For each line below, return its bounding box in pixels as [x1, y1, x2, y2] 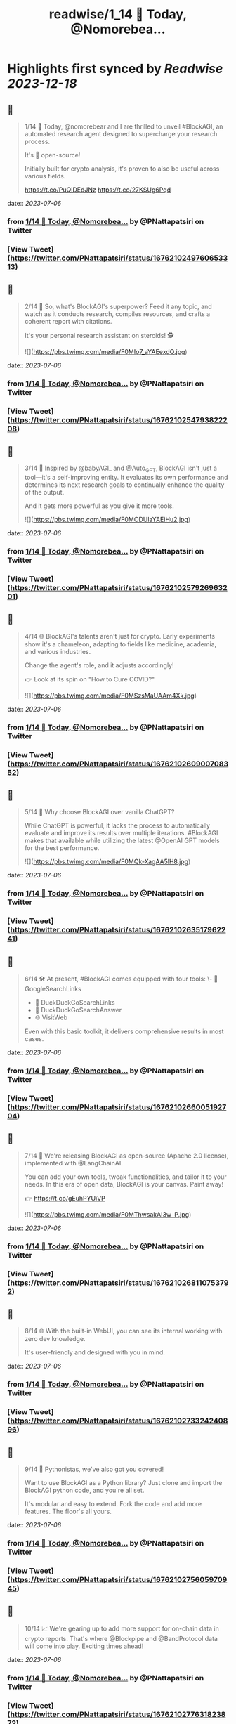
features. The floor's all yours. [24, 1507, 112, 1516]
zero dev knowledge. [24, 1335, 86, 1343]
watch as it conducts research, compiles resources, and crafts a [24, 309, 211, 318]
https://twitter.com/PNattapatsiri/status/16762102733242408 [10, 1416, 228, 1425]
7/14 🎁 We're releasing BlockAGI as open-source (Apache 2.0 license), [24, 1151, 229, 1160]
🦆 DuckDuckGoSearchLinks [34, 998, 115, 1007]
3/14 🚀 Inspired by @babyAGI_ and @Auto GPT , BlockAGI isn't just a [24, 464, 218, 474]
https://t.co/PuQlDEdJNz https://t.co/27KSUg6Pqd [24, 185, 171, 194]
